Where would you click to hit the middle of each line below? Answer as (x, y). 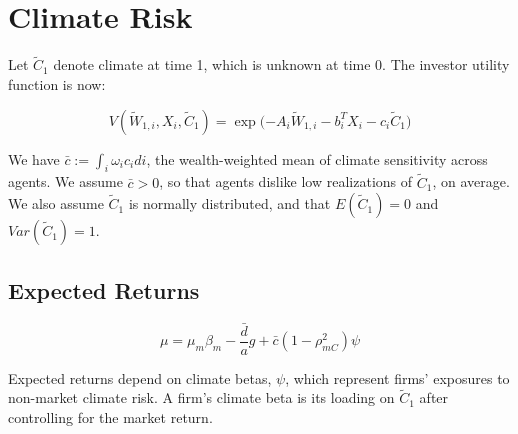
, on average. (471, 181)
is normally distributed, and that (229, 203)
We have (34, 158)
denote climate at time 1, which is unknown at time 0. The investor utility (281, 64)
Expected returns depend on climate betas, (140, 377)
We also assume (56, 203)
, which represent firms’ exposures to (397, 377)
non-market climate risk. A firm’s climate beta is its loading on (201, 397)
